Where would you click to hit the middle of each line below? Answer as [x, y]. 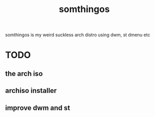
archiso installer [31, 91]
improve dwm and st [38, 108]
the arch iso [24, 74]
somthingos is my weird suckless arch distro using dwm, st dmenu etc [78, 35]
